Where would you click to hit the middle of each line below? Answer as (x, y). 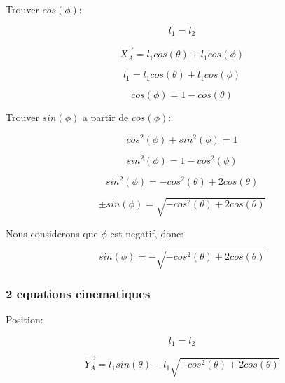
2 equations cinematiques (78, 293)
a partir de (105, 117)
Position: (25, 319)
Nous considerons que (52, 233)
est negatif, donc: (147, 233)
